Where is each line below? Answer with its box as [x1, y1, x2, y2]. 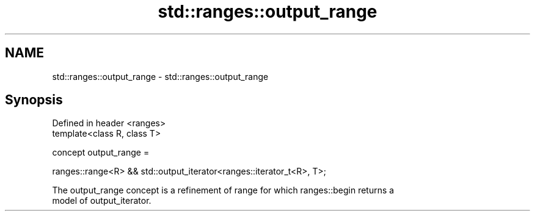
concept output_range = [52, 147, 150, 158]
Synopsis [5, 92, 63, 108]
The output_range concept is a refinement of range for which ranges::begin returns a [52, 185, 395, 196]
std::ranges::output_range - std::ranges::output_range [52, 71, 269, 82]
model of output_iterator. [52, 195, 151, 206]
